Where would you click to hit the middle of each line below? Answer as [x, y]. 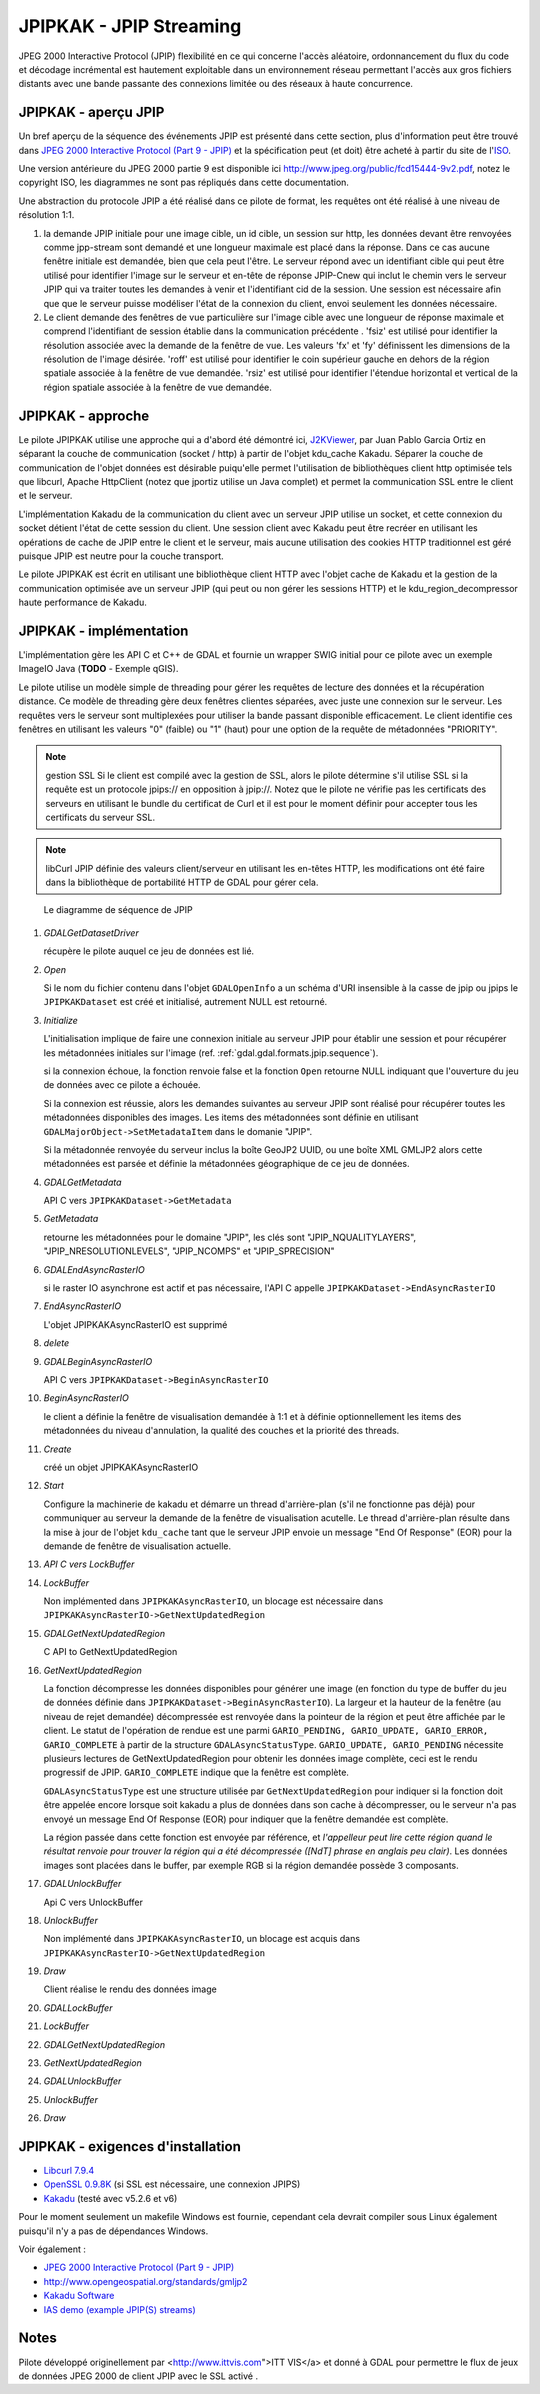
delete [56, 1343]
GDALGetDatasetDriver [91, 932]
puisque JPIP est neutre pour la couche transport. [121, 556]
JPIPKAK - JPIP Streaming [130, 26]
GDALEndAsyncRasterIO [94, 1269]
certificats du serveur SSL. [100, 817]
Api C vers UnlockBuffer [93, 1902]
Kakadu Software [79, 2296]
